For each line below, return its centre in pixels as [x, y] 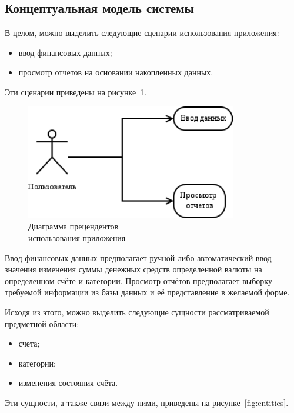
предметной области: [42, 323]
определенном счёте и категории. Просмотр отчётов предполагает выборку [138, 280]
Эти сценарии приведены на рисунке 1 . [76, 91]
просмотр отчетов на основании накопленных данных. [116, 72]
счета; [29, 343]
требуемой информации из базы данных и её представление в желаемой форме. [147, 292]
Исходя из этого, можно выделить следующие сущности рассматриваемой [137, 312]
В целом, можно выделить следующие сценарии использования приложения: [142, 33]
